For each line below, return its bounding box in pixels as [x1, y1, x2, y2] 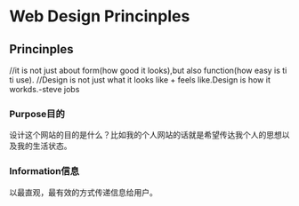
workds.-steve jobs [9, 84, 80, 94]
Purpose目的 [9, 107, 65, 120]
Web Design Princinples [9, 6, 190, 27]
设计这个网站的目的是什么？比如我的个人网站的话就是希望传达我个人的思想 [9, 130, 282, 140]
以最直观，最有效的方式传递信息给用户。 [9, 186, 158, 197]
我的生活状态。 [16, 140, 72, 152]
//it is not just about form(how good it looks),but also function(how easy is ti [9, 65, 287, 75]
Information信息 [9, 165, 80, 178]
